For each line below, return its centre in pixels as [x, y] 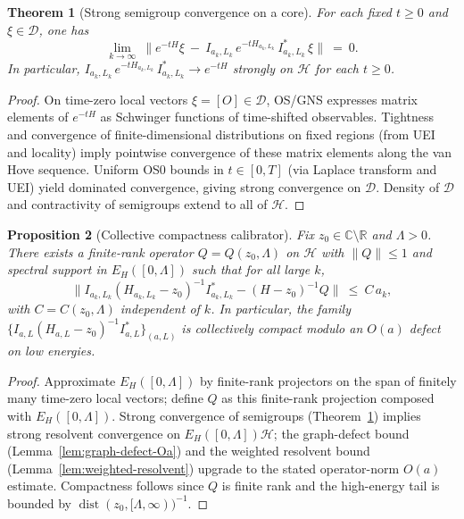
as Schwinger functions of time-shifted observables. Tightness [267, 117]
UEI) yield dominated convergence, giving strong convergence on [184, 186]
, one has [64, 29]
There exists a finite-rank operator [100, 251]
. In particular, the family [281, 309]
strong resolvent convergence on [94, 433]
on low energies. [51, 351]
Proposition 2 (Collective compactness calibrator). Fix [161, 234]
